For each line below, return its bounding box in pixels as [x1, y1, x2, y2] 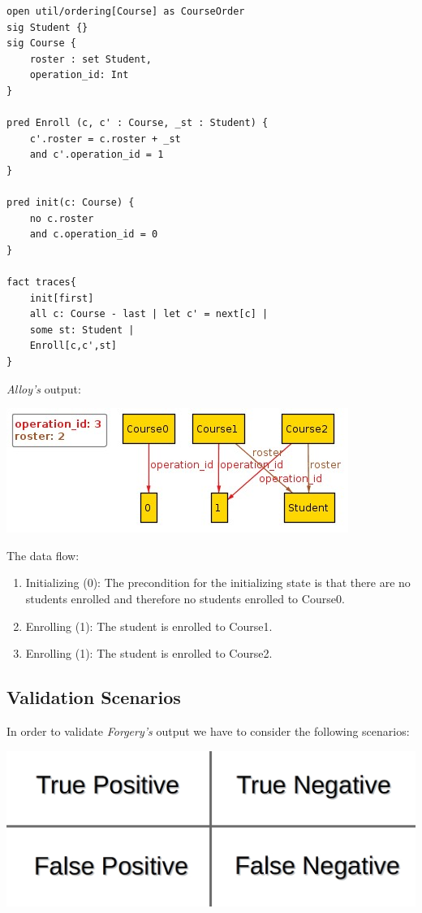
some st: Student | [29, 324, 135, 336]
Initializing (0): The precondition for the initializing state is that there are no [25, 574, 411, 591]
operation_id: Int [29, 69, 129, 81]
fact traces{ [6, 276, 76, 289]
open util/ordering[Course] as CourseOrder [6, 6, 245, 17]
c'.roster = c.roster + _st [29, 133, 181, 145]
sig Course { [6, 37, 76, 50]
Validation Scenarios [6, 685, 181, 710]
